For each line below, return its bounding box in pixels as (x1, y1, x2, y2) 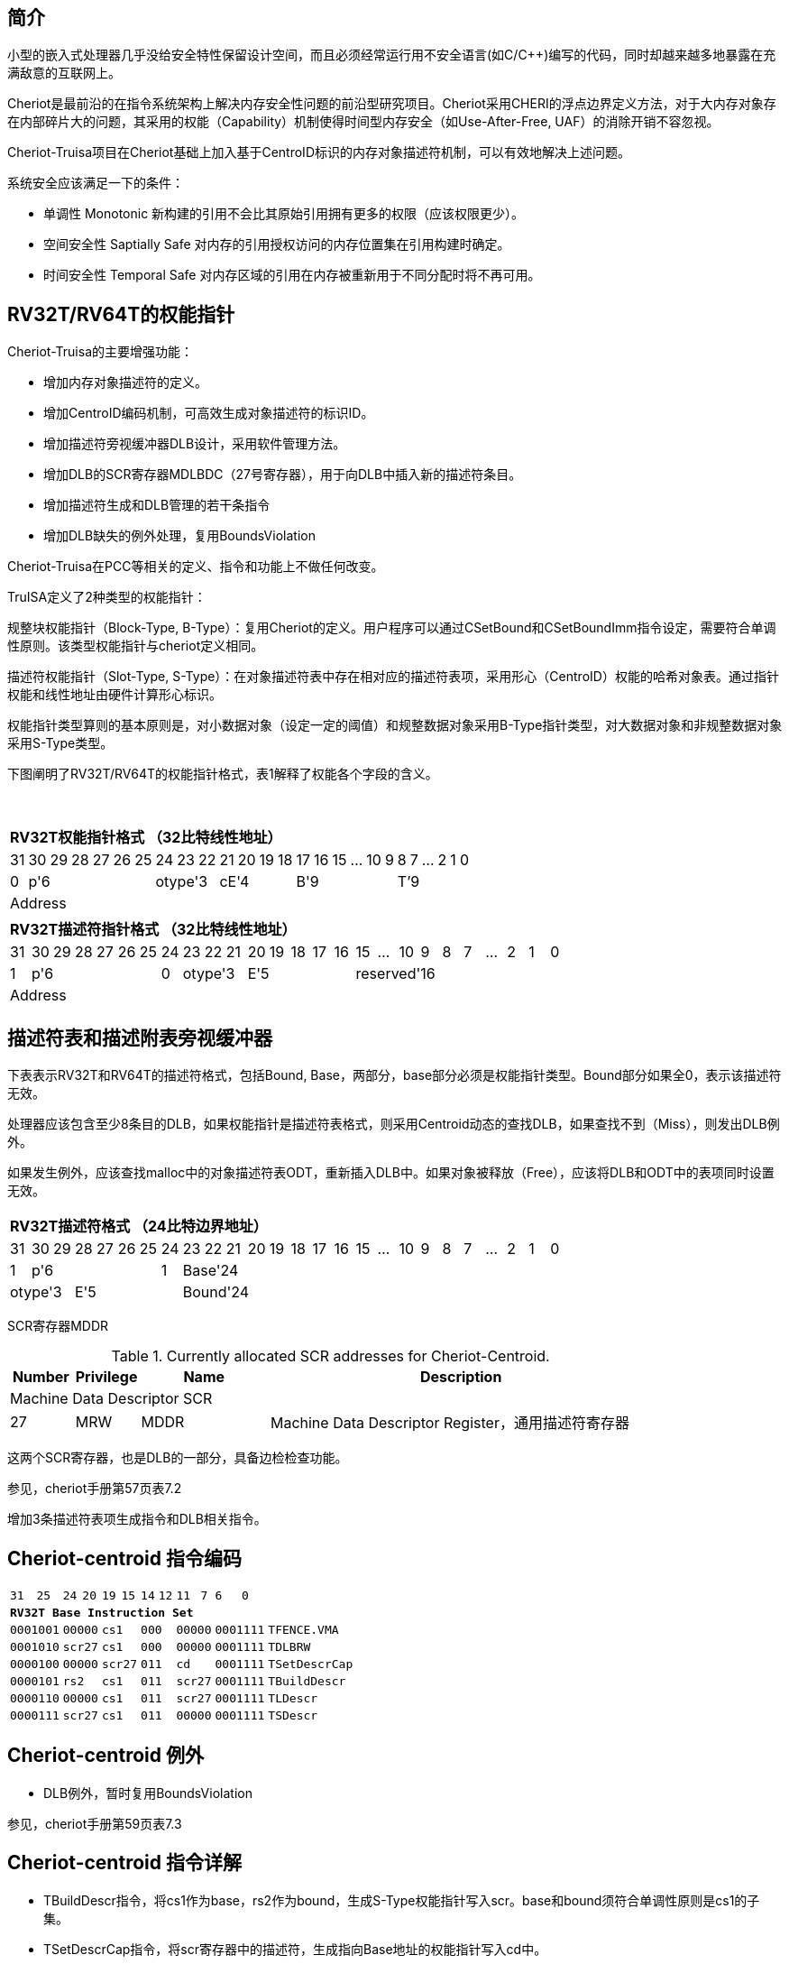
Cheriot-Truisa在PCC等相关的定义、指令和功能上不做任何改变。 (7, 558, 384, 575)
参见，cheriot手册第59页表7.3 (7, 1815, 182, 1831)
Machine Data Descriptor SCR (10, 1389, 213, 1408)
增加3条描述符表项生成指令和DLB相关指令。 (7, 1511, 267, 1527)
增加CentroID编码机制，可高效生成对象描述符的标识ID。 (43, 405, 374, 421)
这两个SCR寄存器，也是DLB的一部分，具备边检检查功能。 (7, 1450, 348, 1466)
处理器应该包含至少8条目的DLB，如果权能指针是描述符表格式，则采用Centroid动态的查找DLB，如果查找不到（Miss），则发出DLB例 (7, 1116, 780, 1132)
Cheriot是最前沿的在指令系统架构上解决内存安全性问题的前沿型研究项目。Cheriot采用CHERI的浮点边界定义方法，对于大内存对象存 (7, 96, 776, 112)
